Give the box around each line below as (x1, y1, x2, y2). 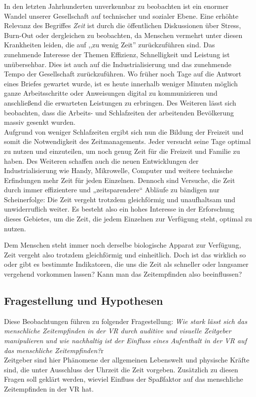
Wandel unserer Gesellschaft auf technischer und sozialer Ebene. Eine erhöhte (4, 10, 239, 21)
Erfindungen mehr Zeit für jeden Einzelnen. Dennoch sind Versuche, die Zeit (4, 175, 235, 185)
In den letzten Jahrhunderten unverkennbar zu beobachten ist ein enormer (4, 1, 229, 11)
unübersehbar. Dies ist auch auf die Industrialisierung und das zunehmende (4, 59, 231, 69)
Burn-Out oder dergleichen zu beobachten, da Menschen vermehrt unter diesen (4, 30, 243, 40)
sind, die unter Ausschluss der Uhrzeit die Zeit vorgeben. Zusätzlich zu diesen (4, 364, 238, 374)
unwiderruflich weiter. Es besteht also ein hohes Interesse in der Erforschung (4, 204, 235, 214)
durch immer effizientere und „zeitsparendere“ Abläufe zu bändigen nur (4, 184, 220, 195)
